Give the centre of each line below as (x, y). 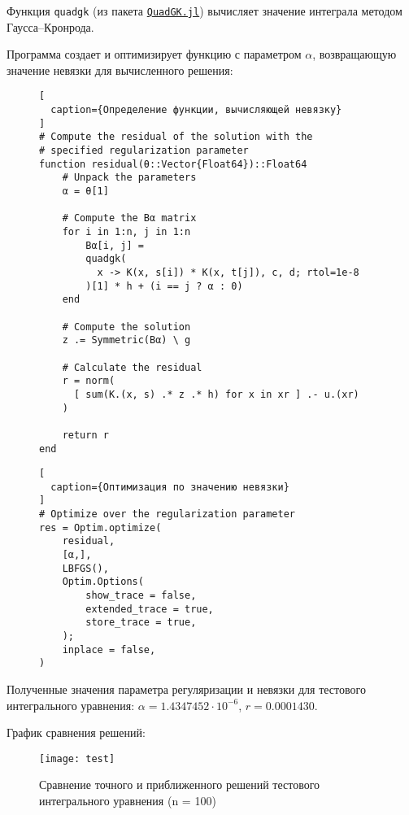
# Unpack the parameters (129, 178)
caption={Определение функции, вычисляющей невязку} (196, 110)
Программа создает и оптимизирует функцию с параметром (154, 54)
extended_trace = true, (150, 609)
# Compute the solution (126, 327)
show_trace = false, (141, 596)
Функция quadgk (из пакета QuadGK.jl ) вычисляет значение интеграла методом (204, 11)
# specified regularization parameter (144, 151)
